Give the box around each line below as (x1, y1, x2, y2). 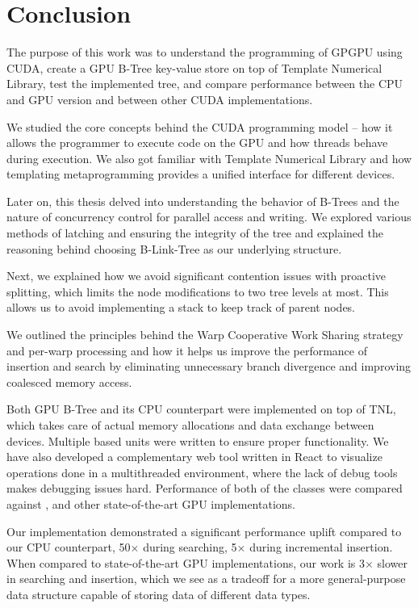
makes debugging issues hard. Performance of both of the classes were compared (6, 480, 403, 497)
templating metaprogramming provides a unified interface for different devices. (6, 166, 395, 182)
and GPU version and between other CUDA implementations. (6, 90, 313, 107)
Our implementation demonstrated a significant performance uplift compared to (6, 522, 402, 539)
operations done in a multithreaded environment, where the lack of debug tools (6, 463, 398, 480)
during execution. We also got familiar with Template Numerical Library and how (6, 149, 412, 166)
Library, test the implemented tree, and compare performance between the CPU (6, 75, 403, 92)
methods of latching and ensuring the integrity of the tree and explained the (6, 224, 383, 241)
